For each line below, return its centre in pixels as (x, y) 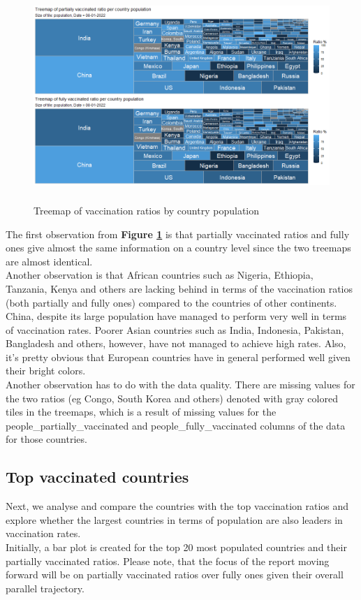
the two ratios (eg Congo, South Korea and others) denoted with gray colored (172, 398)
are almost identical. (49, 261)
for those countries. (46, 439)
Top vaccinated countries (97, 477)
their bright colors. (46, 371)
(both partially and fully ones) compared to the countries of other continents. (171, 302)
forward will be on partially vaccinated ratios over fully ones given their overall (175, 575)
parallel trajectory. (45, 588)
